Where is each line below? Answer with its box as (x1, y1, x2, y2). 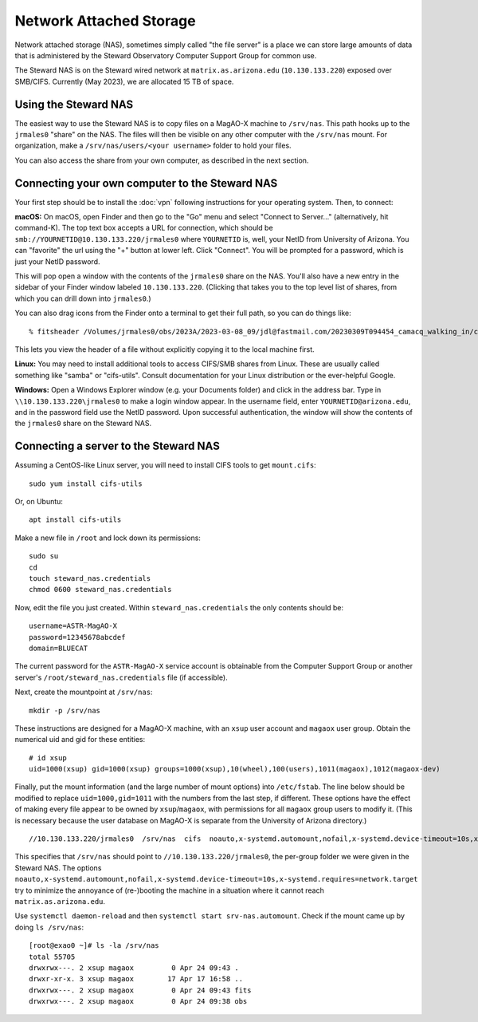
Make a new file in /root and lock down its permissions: (14, 533, 201, 543)
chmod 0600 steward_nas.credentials (29, 585, 172, 594)
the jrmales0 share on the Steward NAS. (14, 419, 151, 428)
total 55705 (29, 952, 76, 961)
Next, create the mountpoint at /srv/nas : (14, 687, 153, 697)
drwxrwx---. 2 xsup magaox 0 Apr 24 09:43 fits (29, 985, 252, 995)
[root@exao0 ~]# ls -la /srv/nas (29, 941, 159, 950)
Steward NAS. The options (14, 862, 102, 873)
